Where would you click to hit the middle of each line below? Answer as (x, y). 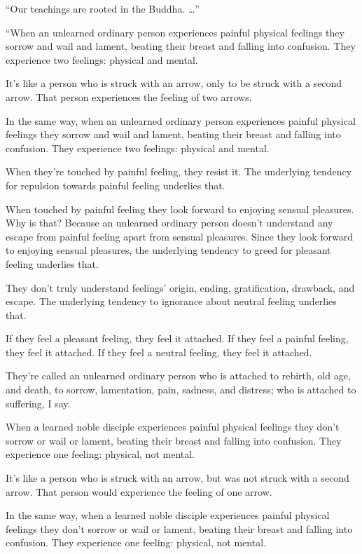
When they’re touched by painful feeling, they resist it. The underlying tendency (179, 171)
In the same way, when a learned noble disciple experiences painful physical (168, 515)
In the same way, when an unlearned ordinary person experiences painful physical (181, 120)
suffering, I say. (38, 403)
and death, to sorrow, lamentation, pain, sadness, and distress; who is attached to (181, 390)
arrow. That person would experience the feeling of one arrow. (139, 491)
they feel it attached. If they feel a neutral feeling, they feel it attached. (159, 352)
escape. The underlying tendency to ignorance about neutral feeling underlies (171, 301)
